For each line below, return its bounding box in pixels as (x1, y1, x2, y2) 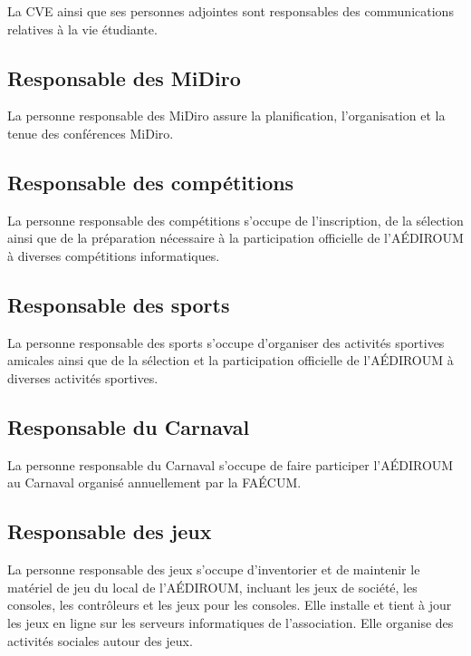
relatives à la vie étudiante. (7, 19, 158, 38)
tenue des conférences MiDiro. (7, 123, 174, 142)
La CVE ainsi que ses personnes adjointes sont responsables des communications (7, 2, 454, 20)
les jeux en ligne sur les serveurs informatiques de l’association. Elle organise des (7, 613, 454, 632)
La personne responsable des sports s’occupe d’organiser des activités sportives (7, 333, 445, 352)
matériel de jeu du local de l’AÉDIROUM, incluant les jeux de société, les (7, 577, 418, 596)
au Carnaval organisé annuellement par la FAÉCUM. (7, 473, 302, 492)
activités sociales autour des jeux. (7, 631, 193, 650)
